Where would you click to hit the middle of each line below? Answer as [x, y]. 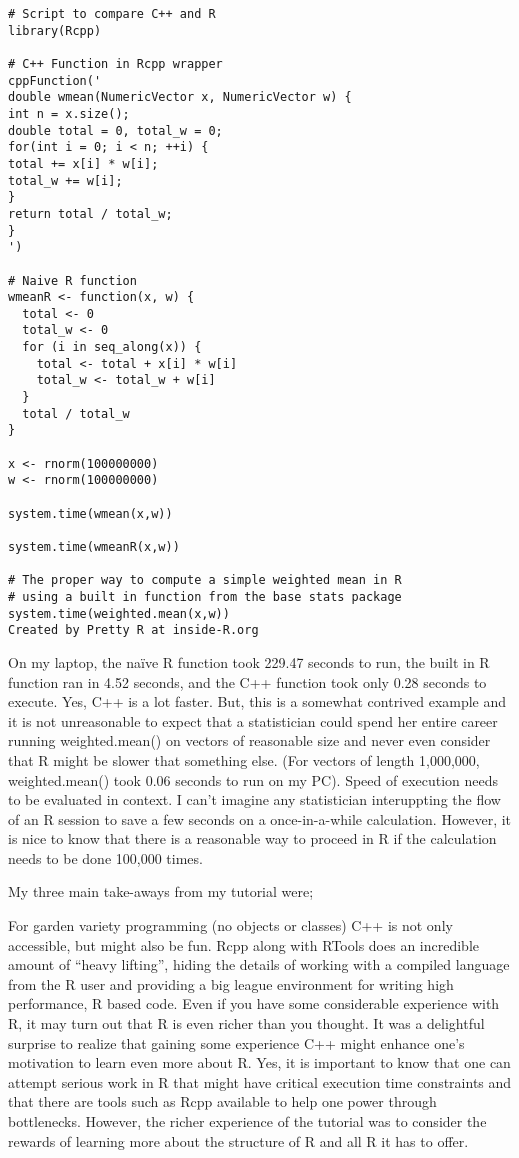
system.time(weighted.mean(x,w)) [119, 613]
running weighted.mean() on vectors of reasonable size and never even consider [249, 740]
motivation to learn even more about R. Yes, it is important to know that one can [259, 1062]
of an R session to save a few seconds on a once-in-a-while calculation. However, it [260, 818]
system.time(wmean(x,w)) [90, 513]
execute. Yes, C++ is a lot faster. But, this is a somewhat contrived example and [257, 701]
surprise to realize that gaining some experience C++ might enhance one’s [236, 1042]
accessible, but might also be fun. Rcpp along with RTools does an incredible [243, 944]
